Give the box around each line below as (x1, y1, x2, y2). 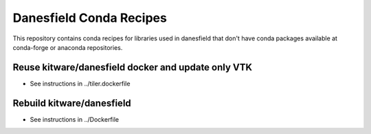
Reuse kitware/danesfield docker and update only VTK (12, 62, 253, 73)
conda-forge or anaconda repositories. (12, 43, 123, 51)
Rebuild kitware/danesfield (12, 97, 132, 109)
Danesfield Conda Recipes (12, 10, 168, 25)
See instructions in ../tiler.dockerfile (30, 79, 131, 88)
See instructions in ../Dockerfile (30, 115, 120, 123)
